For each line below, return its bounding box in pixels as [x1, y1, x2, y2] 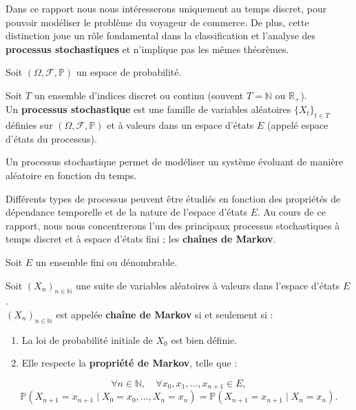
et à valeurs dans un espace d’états [107, 118, 254, 132]
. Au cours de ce [257, 205, 326, 219]
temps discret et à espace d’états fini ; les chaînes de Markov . [6, 232, 276, 246]
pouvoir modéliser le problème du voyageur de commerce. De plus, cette [6, 14, 309, 29]
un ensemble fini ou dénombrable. [35, 254, 178, 269]
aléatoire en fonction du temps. [6, 168, 137, 182]
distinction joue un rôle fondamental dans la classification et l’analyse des [6, 28, 316, 43]
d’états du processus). [6, 131, 97, 145]
